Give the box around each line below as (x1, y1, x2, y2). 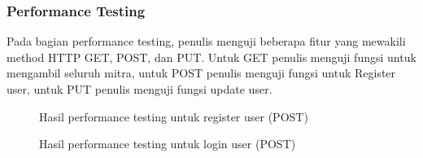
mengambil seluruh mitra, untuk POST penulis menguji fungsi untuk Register (7, 64, 396, 81)
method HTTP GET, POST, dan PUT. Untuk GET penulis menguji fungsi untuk (7, 48, 416, 65)
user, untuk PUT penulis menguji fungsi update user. (7, 81, 273, 97)
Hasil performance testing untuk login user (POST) (39, 135, 296, 152)
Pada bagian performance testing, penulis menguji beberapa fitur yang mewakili (7, 33, 406, 50)
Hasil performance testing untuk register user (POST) (39, 108, 308, 125)
